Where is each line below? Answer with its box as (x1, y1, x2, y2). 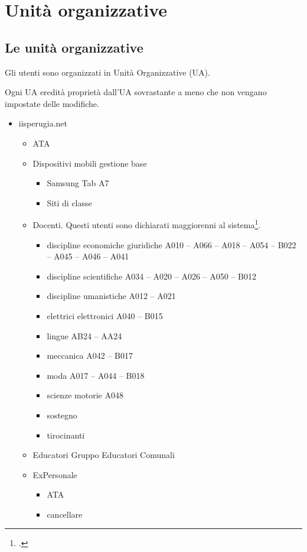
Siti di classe (47, 196, 92, 209)
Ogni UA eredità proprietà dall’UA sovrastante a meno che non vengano (5, 86, 267, 98)
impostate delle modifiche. (5, 97, 99, 109)
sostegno (47, 408, 77, 421)
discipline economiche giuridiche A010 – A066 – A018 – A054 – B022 (47, 238, 296, 251)
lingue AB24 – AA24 (47, 329, 122, 342)
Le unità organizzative (5, 38, 143, 56)
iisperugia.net (18, 117, 67, 129)
